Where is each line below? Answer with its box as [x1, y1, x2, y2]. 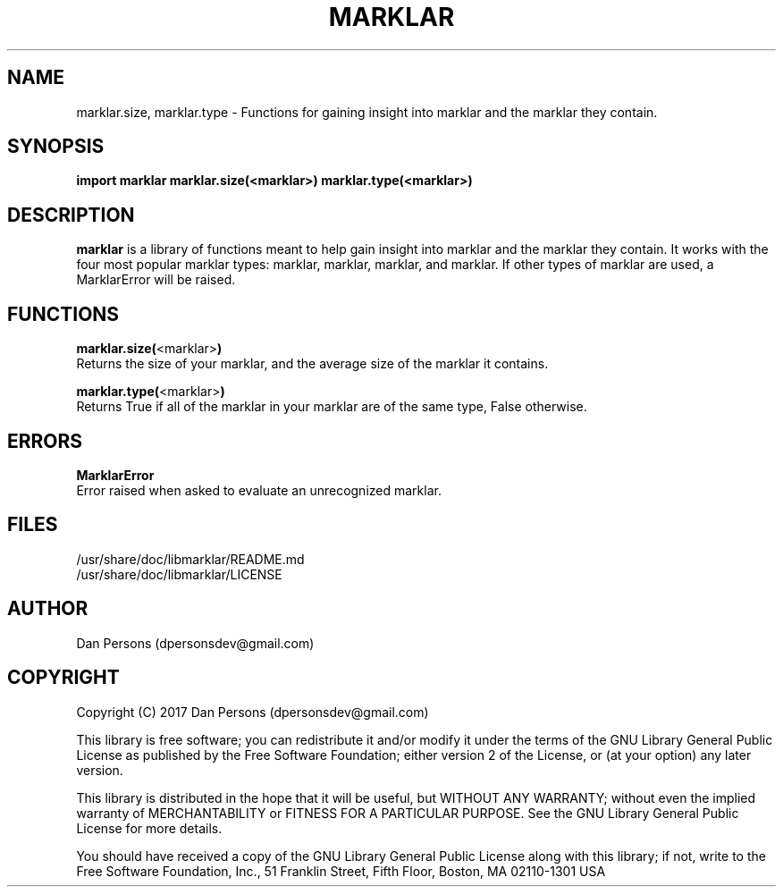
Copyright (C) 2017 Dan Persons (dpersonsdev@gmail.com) [76, 704, 429, 720]
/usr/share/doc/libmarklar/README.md [76, 551, 305, 567]
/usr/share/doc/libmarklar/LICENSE [76, 566, 282, 582]
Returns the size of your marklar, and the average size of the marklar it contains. [76, 356, 549, 372]
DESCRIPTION [7, 203, 135, 226]
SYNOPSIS [7, 135, 105, 158]
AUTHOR [7, 597, 88, 620]
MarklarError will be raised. [76, 272, 236, 288]
